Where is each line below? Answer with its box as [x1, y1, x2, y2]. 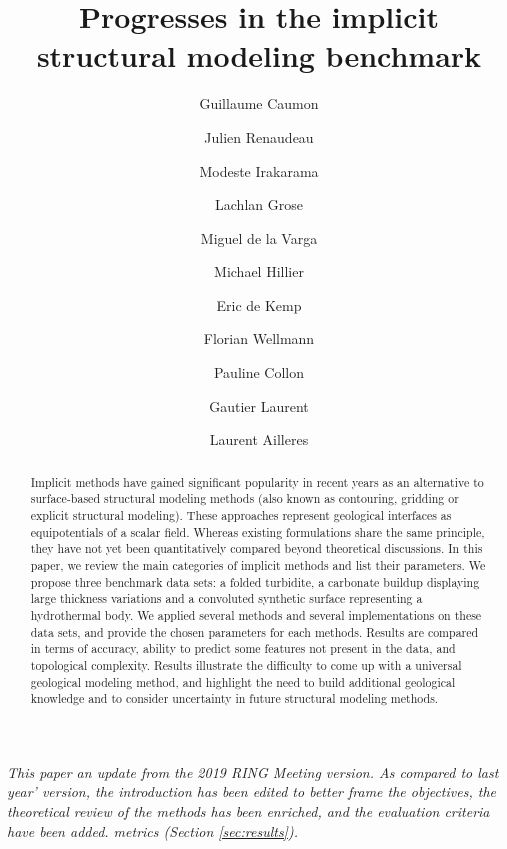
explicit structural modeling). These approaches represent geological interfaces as [30, 506, 452, 523]
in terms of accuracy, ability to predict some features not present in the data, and [30, 640, 456, 657]
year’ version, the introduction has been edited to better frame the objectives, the [7, 781, 496, 802]
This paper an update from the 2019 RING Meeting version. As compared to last [7, 761, 499, 782]
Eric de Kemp [216, 294, 302, 315]
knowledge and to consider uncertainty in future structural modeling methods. [30, 690, 439, 707]
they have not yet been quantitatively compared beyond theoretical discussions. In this [30, 540, 483, 557]
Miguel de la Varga [200, 227, 318, 248]
